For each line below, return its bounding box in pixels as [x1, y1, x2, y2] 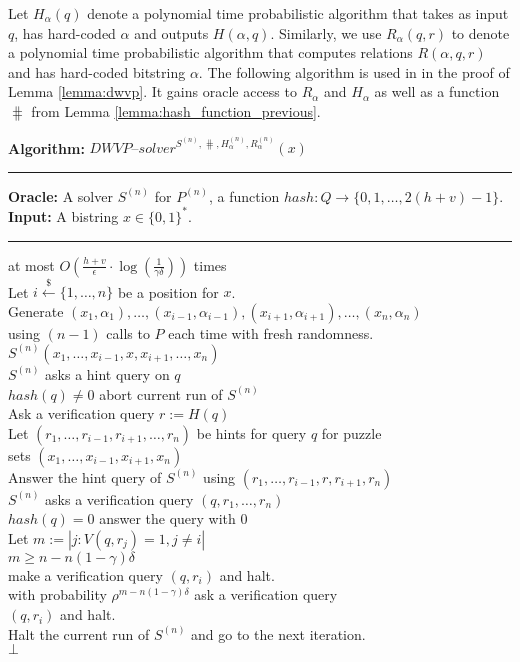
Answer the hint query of [8, 466, 162, 487]
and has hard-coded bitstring [8, 61, 186, 82]
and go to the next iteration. [191, 623, 366, 644]
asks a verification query [45, 488, 194, 509]
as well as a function [374, 81, 500, 102]
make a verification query [8, 564, 163, 585]
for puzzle [321, 422, 382, 443]
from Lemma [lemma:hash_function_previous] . [31, 100, 321, 121]
